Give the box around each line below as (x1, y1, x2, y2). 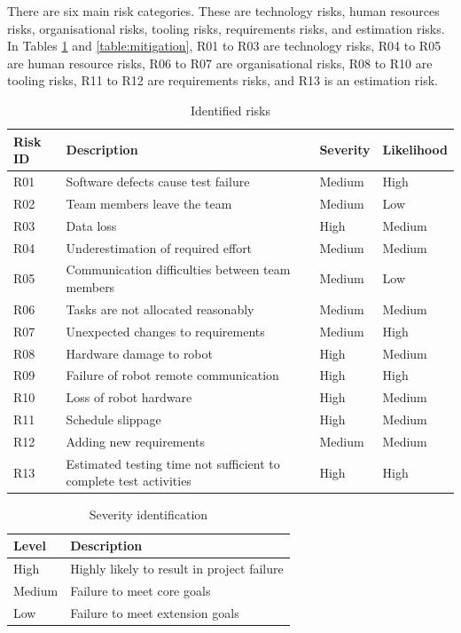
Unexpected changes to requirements (66, 321, 265, 340)
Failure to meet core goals (70, 581, 211, 599)
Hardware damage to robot (66, 344, 213, 362)
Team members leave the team (66, 194, 232, 212)
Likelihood (382, 140, 448, 159)
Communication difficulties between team (66, 260, 291, 279)
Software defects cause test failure (66, 172, 250, 190)
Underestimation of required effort (66, 238, 253, 257)
